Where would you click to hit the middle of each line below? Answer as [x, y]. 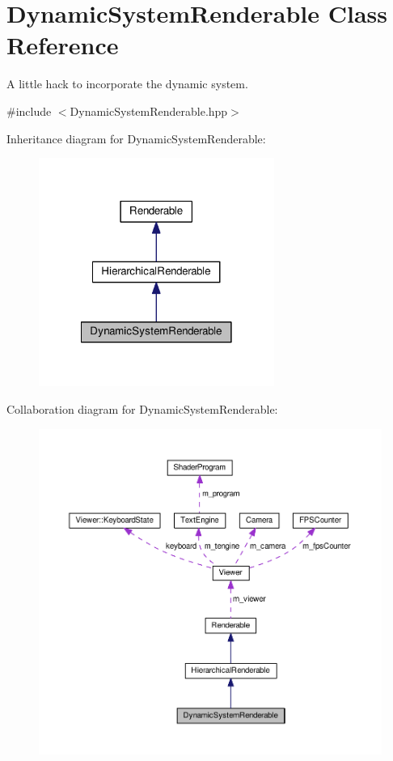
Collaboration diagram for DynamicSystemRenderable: [142, 409]
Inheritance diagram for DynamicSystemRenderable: [136, 138]
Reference [63, 45]
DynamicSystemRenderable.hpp [149, 111]
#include [29, 111]
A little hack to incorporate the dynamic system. [127, 84]
